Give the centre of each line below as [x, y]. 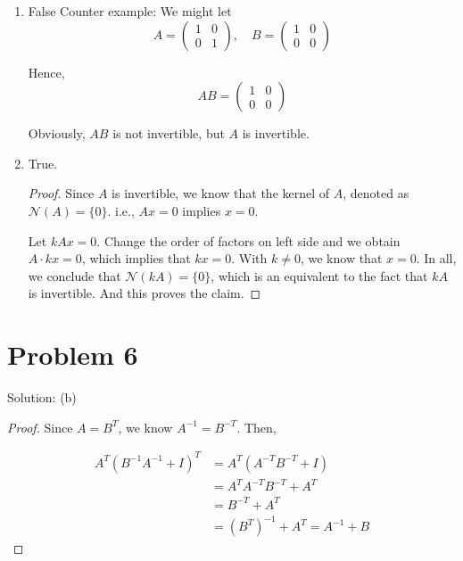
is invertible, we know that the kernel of [221, 193]
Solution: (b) [42, 397]
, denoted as [376, 193]
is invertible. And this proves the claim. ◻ [145, 293]
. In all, [436, 258]
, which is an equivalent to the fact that [319, 275]
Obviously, [57, 133]
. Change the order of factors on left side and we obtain [248, 240]
